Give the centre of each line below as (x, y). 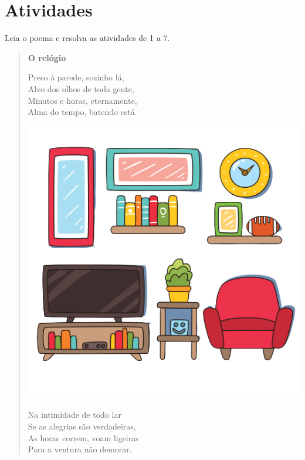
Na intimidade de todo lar (74, 415)
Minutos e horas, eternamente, (82, 100)
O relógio (47, 57)
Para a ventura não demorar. (80, 449)
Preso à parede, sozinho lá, (76, 77)
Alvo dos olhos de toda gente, (81, 88)
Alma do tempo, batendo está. (82, 112)
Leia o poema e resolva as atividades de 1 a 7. (87, 38)
